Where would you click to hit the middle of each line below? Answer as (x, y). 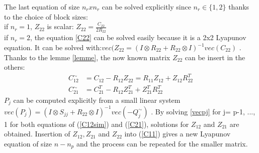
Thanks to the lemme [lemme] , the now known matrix (87, 57)
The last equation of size (42, 7)
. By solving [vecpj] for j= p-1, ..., (203, 111)
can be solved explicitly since (146, 7)
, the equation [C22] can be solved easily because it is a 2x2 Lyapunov (138, 37)
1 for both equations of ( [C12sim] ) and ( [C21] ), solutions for (97, 124)
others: (15, 67)
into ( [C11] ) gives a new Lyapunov (178, 134)
